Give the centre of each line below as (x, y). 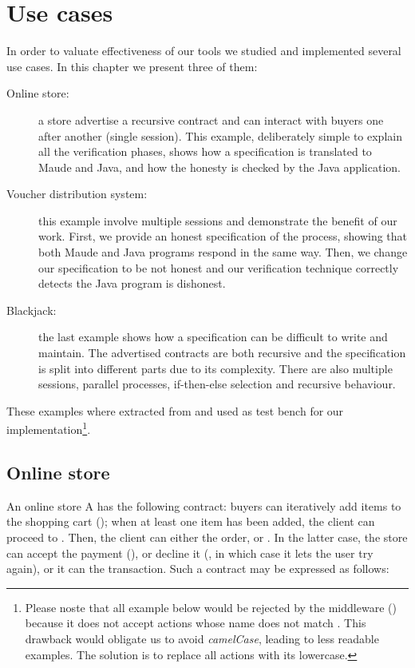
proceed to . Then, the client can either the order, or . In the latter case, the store (207, 537)
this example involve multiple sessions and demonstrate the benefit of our (218, 220)
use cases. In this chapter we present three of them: (132, 66)
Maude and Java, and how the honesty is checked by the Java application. (219, 167)
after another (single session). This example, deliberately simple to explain (220, 135)
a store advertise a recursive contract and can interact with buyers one (211, 119)
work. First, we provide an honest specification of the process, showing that (223, 236)
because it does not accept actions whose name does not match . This (196, 623)
